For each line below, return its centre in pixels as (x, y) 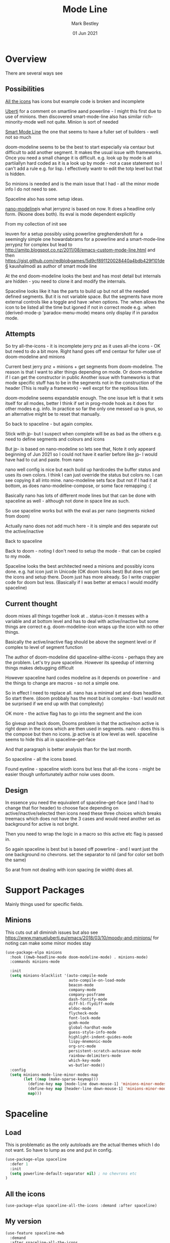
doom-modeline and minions (35, 357)
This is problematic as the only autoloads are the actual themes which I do (83, 1145)
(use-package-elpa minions (34, 952)
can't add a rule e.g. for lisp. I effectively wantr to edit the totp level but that (84, 168)
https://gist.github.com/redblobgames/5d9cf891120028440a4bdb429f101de (85, 261)
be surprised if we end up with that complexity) (55, 704)
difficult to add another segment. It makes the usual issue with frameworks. (84, 152)
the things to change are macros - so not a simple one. (62, 683)
